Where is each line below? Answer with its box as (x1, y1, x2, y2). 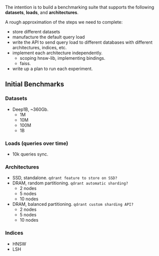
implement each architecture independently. (12, 50, 103, 56)
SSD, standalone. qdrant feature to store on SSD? (12, 175, 117, 181)
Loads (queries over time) (5, 140, 68, 147)
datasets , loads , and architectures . (5, 9, 79, 15)
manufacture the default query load (12, 34, 85, 40)
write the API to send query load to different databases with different (12, 39, 153, 45)
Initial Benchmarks (5, 80, 64, 88)
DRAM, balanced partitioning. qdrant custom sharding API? (12, 201, 134, 207)
